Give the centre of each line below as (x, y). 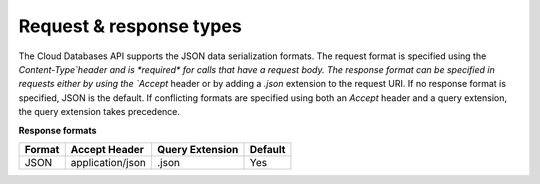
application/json (108, 162)
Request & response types (130, 26)
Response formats (57, 130)
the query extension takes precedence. (99, 112)
